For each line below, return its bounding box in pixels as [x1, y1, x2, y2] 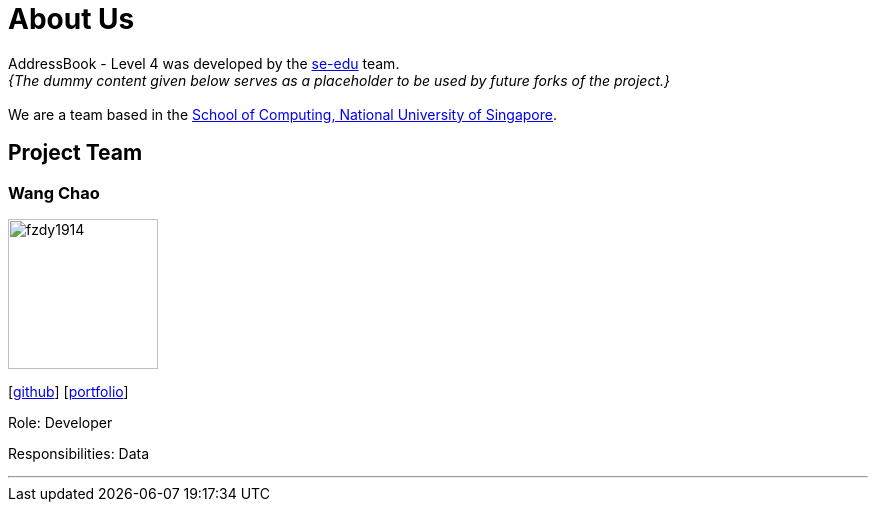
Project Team [8, 140, 143, 166]
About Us [8, 2, 135, 36]
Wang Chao [8, 182, 100, 203]
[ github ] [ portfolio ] [8, 382, 129, 400]
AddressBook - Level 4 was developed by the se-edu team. [8, 54, 400, 72]
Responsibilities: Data [8, 444, 150, 462]
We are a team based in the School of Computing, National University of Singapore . [8, 105, 558, 123]
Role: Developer [8, 413, 113, 431]
